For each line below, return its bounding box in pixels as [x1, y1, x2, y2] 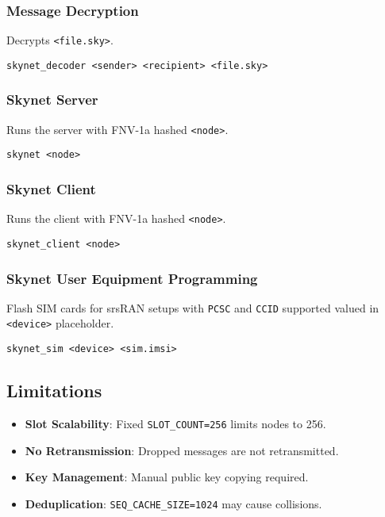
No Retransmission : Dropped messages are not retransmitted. [25, 442, 339, 458]
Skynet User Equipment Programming [6, 268, 258, 288]
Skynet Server [6, 90, 98, 109]
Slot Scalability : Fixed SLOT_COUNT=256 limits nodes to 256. [25, 415, 326, 431]
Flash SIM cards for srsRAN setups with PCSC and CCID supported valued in [6, 299, 379, 316]
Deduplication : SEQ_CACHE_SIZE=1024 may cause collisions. [25, 495, 322, 511]
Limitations [6, 378, 102, 403]
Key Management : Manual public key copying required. [25, 469, 309, 485]
